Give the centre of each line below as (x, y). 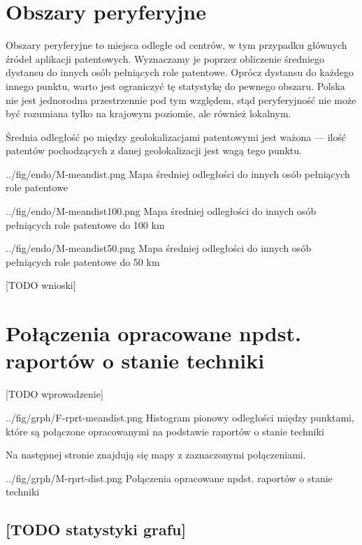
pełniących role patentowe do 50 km (83, 261)
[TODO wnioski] (41, 285)
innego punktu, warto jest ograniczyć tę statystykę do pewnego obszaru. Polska (175, 85)
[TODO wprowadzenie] (55, 394)
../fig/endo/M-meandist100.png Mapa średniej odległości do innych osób (161, 211)
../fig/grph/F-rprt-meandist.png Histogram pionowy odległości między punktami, (180, 417)
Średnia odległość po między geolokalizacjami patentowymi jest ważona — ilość (176, 136)
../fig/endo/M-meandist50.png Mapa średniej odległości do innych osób (159, 248)
